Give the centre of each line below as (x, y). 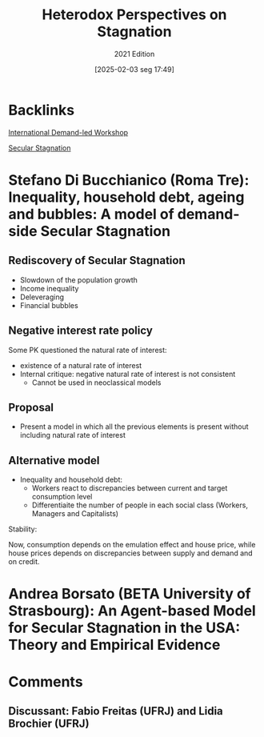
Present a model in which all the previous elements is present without (134, 427)
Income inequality (49, 288)
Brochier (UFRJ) (49, 723)
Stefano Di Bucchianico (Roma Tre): (129, 180)
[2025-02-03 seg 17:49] (134, 69)
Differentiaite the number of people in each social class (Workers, (140, 505)
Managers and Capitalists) (75, 514)
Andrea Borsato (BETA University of (130, 594)
